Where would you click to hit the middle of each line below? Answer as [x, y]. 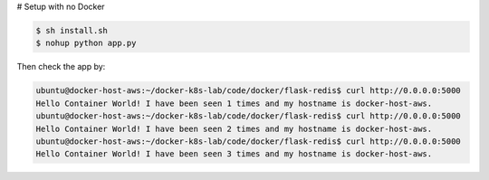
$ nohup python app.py [86, 43]
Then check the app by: [61, 67]
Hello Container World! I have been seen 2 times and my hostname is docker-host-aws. [234, 128]
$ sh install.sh [72, 30]
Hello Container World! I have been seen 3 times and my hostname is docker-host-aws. [234, 154]
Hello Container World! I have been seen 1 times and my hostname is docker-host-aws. [234, 103]
